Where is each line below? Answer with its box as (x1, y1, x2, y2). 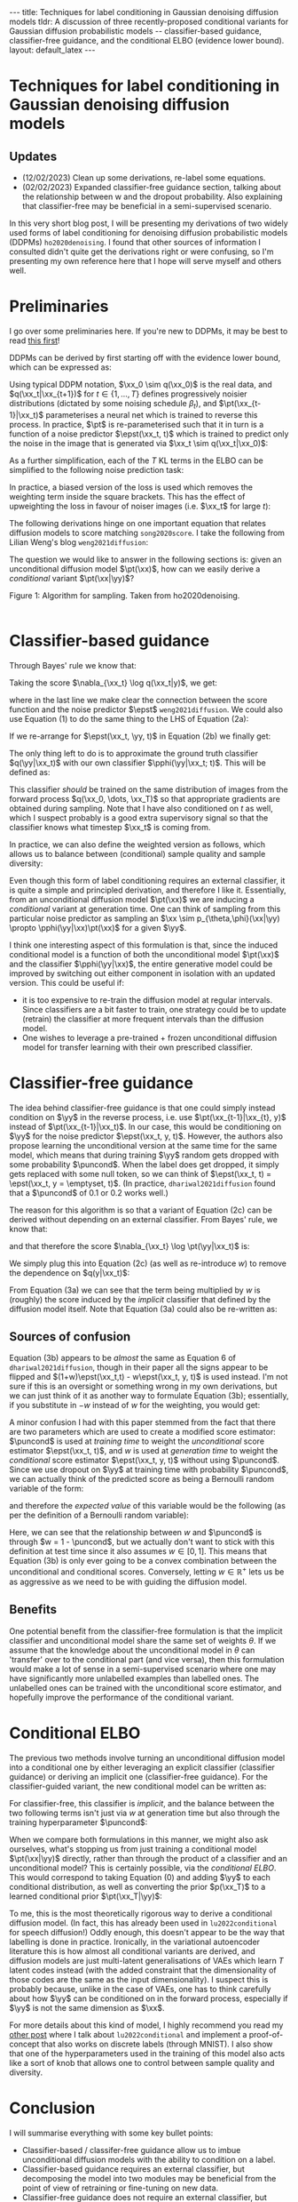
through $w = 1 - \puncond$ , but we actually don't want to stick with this (9, 1536, 275, 1548)
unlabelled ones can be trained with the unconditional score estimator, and (9, 1682, 282, 1693)
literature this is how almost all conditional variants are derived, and (9, 1945, 255, 1957)
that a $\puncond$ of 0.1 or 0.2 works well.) (9, 1187, 169, 1197)
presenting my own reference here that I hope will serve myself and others (9, 256, 282, 266)
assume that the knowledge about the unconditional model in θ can (9, 1645, 255, 1655)
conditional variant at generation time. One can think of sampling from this (9, 903, 281, 914)
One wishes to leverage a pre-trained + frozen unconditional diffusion (21, 1032, 278, 1043)
